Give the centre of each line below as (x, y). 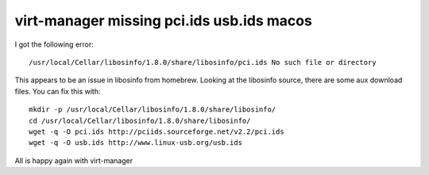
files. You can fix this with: (58, 91)
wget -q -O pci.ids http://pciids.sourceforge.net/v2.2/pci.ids (157, 131)
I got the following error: (54, 44)
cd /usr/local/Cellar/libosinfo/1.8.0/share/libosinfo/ (140, 120)
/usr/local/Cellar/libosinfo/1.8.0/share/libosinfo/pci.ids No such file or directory (203, 62)
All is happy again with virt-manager (74, 160)
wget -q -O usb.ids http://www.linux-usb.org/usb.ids (135, 143)
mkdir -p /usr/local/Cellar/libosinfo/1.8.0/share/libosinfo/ (153, 110)
